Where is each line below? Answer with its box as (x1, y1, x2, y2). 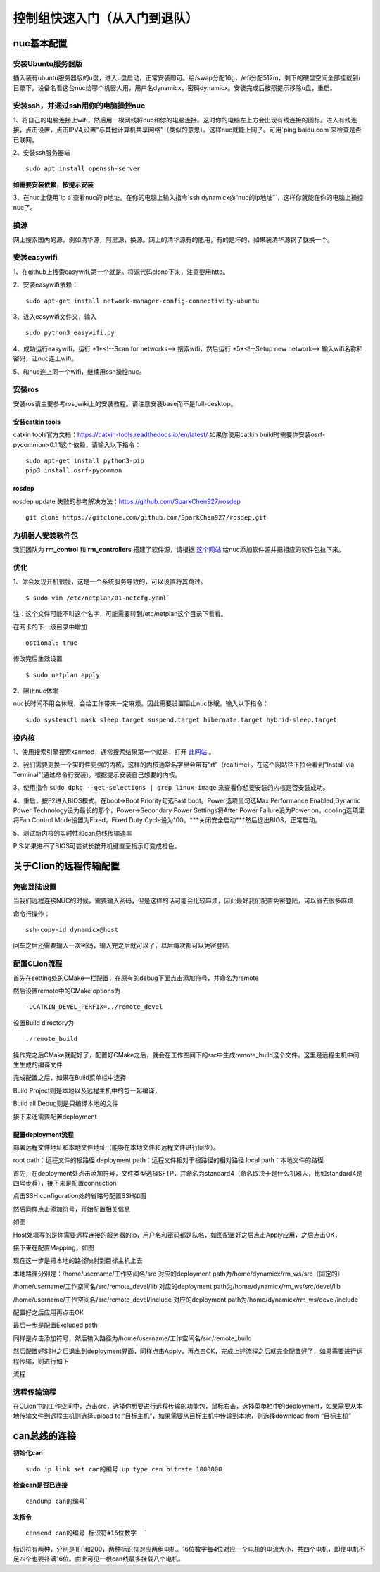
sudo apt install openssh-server (25, 165, 141, 172)
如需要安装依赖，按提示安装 (13, 180, 94, 189)
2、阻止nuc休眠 (13, 686, 59, 695)
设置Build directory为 (13, 1018, 75, 1027)
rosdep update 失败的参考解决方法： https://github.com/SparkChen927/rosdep (13, 497, 241, 505)
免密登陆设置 (13, 881, 57, 891)
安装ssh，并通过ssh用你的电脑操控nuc (13, 101, 146, 111)
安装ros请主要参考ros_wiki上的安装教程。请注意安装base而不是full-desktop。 (13, 399, 237, 408)
